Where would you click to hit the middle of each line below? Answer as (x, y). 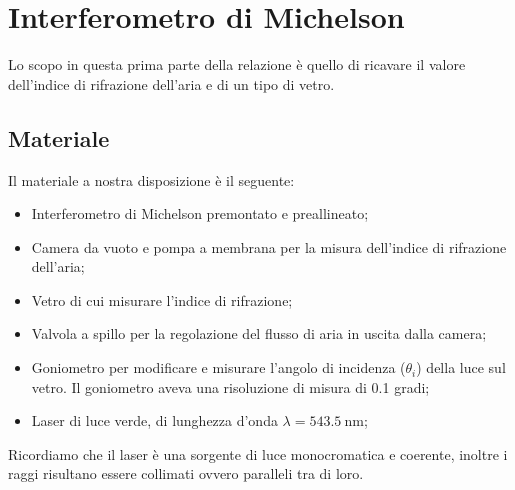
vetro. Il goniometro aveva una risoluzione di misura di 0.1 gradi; (230, 386)
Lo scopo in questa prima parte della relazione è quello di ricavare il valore (237, 64)
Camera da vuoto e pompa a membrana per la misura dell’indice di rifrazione (269, 246)
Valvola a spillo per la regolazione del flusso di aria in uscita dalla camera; (259, 333)
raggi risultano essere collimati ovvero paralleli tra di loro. (186, 473)
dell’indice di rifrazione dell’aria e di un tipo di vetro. (171, 83)
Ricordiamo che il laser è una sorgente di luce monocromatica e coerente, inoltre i (258, 453)
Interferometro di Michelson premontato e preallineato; (200, 213)
